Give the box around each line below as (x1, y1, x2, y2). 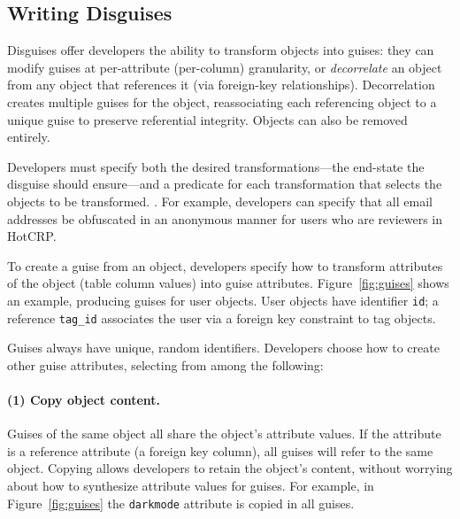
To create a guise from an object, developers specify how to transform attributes (7, 256, 443, 275)
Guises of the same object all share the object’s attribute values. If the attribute (7, 424, 441, 443)
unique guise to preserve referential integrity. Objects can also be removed (7, 110, 408, 128)
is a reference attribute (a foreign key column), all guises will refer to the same (7, 441, 433, 460)
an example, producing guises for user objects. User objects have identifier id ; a (7, 290, 439, 309)
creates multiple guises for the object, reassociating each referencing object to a (7, 92, 437, 111)
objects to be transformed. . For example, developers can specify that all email (7, 191, 433, 210)
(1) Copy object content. (7, 391, 161, 409)
